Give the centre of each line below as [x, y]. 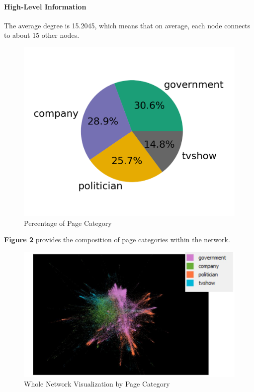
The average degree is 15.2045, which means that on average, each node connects [127, 25]
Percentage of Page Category [68, 223]
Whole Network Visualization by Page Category [97, 384]
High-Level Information [45, 6]
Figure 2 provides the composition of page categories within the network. [117, 240]
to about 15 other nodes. [42, 35]
